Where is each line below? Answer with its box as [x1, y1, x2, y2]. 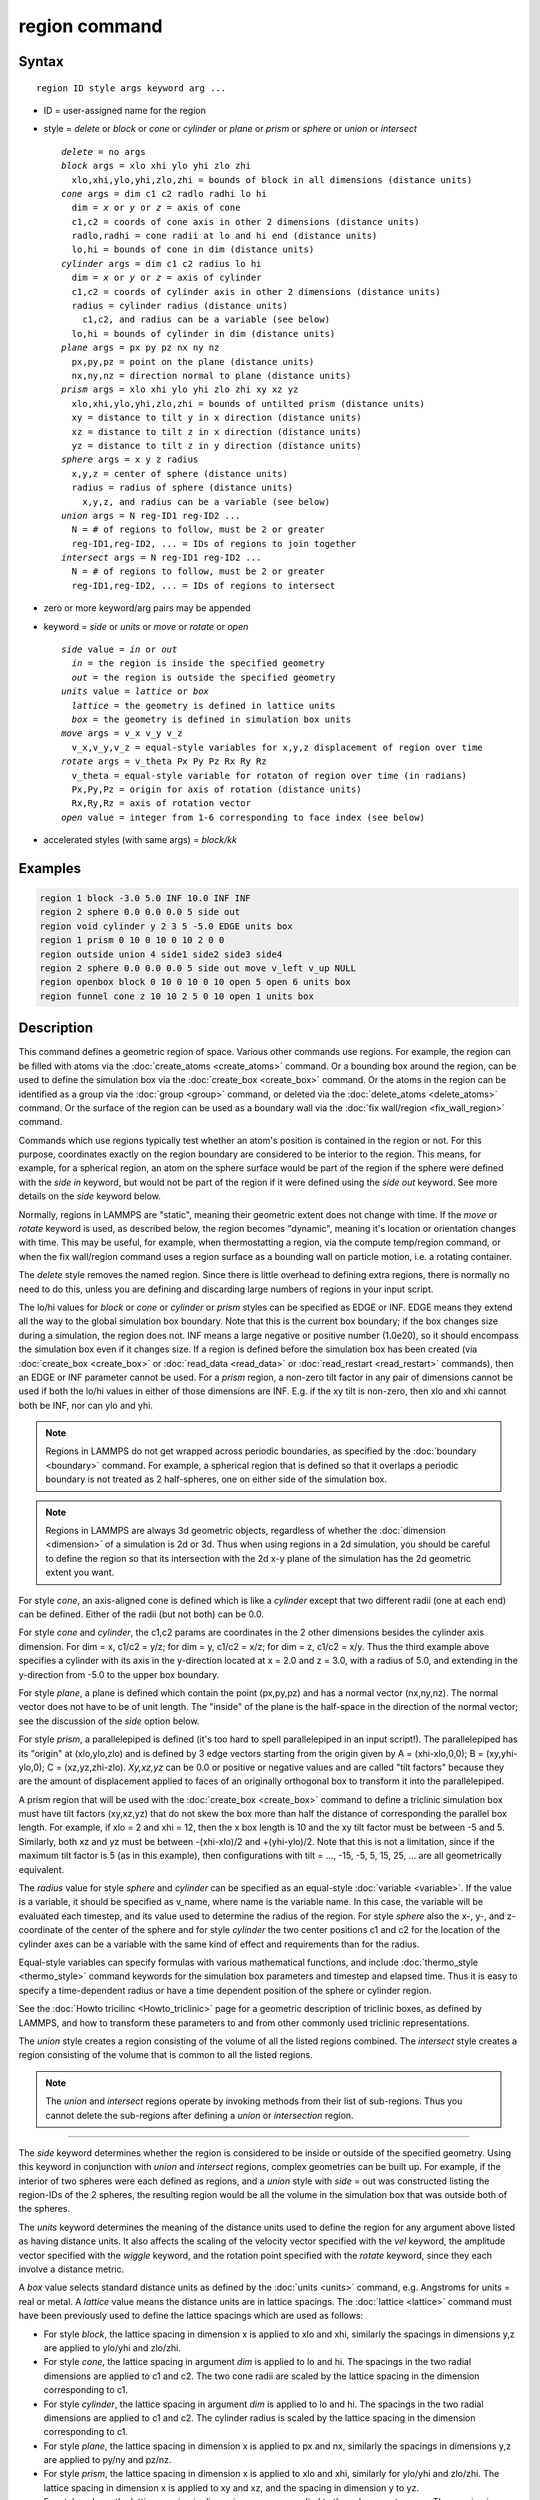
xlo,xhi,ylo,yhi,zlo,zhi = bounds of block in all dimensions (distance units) [71, 174, 473, 185]
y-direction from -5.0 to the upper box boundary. [18, 1668, 220, 1680]
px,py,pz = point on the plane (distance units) [71, 356, 315, 367]
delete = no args [61, 146, 146, 157]
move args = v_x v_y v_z [61, 728, 183, 739]
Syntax [18, 53, 64, 70]
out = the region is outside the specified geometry [71, 671, 336, 683]
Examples [18, 860, 82, 877]
